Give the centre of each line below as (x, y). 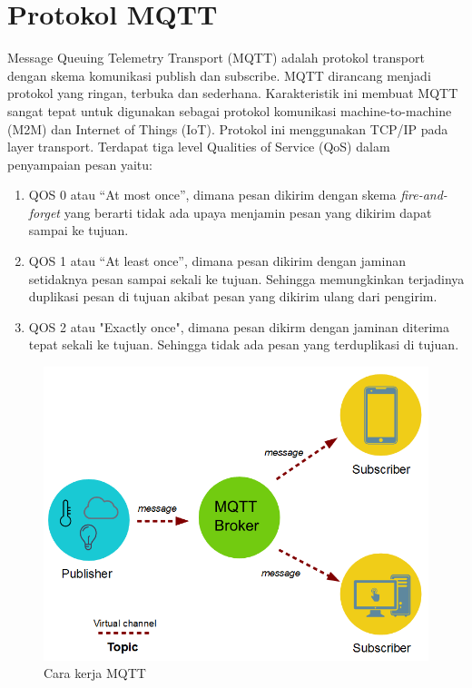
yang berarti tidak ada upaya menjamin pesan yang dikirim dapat (248, 212)
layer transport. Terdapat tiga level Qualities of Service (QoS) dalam (199, 147)
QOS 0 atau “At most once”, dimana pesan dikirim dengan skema (212, 195)
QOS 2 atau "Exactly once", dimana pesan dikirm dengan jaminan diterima (239, 326)
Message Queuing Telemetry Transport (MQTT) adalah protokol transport (216, 58)
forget (44, 212)
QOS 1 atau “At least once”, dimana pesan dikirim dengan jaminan (217, 261)
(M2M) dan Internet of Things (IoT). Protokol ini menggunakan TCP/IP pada (228, 128)
